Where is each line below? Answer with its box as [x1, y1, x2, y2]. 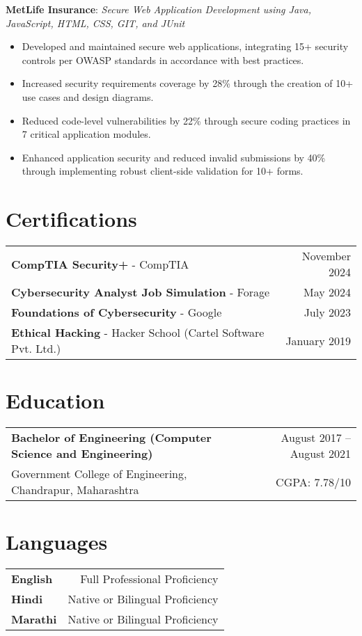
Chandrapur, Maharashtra [11, 482, 139, 498]
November [301, 248, 351, 264]
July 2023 [304, 304, 351, 321]
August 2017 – [281, 429, 351, 446]
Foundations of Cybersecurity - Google [11, 304, 222, 321]
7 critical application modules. [22, 127, 151, 141]
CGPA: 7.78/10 [276, 473, 351, 490]
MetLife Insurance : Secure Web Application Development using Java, [6, 2, 311, 16]
